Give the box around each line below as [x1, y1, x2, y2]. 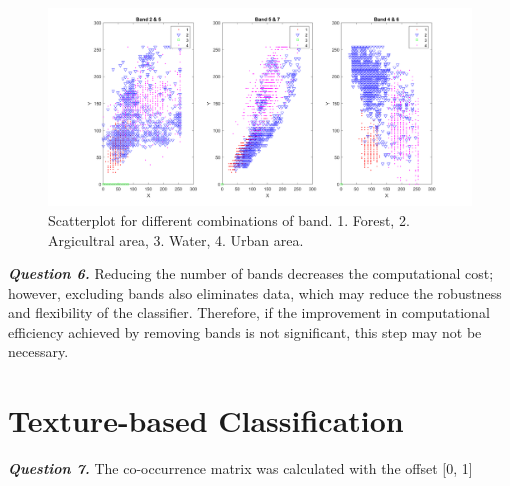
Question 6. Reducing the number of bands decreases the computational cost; [8, 263, 494, 284]
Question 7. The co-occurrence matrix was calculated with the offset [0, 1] [8, 458, 473, 479]
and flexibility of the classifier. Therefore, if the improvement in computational [8, 302, 490, 323]
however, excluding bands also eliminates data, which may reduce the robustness [8, 282, 502, 303]
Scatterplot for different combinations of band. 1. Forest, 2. [48, 209, 410, 230]
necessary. [8, 341, 69, 362]
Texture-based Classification [8, 400, 404, 441]
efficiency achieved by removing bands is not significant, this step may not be [8, 321, 482, 342]
